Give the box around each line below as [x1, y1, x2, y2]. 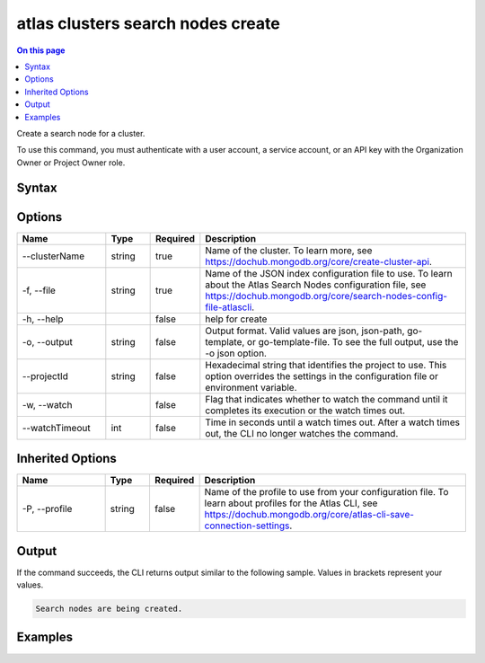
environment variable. [205, 381, 297, 393]
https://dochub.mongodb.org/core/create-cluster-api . [205, 255, 433, 268]
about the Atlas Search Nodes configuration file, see [205, 278, 427, 291]
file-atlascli [205, 301, 252, 314]
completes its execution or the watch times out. [205, 404, 406, 417]
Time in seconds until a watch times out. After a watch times [205, 416, 460, 429]
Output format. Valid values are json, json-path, [205, 324, 405, 337]
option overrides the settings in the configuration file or [205, 369, 439, 382]
